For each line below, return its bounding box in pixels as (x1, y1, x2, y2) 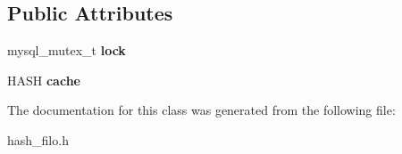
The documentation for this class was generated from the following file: (7, 101, 396, 119)
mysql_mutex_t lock (7, 41, 126, 60)
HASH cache (7, 70, 80, 89)
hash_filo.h (7, 130, 69, 149)
